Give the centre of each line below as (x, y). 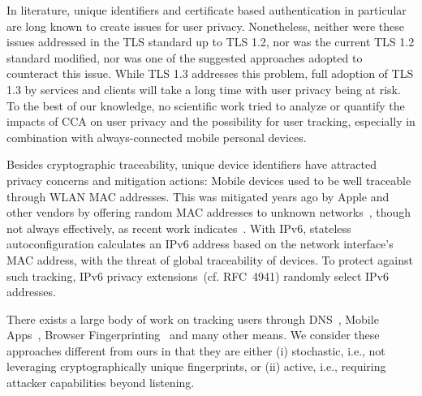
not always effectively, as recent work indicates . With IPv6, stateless (179, 228)
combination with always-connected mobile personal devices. (157, 137)
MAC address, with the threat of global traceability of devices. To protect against (210, 259)
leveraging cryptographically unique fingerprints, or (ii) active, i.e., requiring (196, 366)
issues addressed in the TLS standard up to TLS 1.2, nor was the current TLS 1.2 (211, 42)
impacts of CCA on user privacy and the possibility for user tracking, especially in (211, 121)
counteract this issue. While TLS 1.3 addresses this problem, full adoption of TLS (210, 73)
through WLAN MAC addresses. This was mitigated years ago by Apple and (198, 196)
